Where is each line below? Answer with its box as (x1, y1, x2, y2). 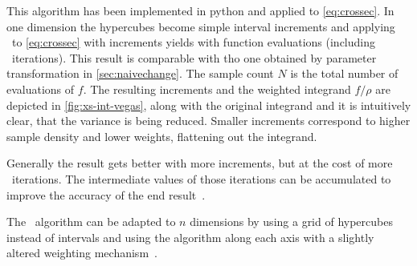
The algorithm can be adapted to (6, 213, 176, 230)
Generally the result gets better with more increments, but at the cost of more (6, 155, 393, 171)
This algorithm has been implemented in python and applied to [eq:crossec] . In (6, 2, 395, 18)
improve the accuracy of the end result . (6, 186, 206, 203)
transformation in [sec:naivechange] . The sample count (6, 65, 274, 82)
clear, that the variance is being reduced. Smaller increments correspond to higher (6, 112, 411, 129)
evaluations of (6, 80, 75, 97)
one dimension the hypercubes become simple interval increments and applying (6, 18, 395, 34)
